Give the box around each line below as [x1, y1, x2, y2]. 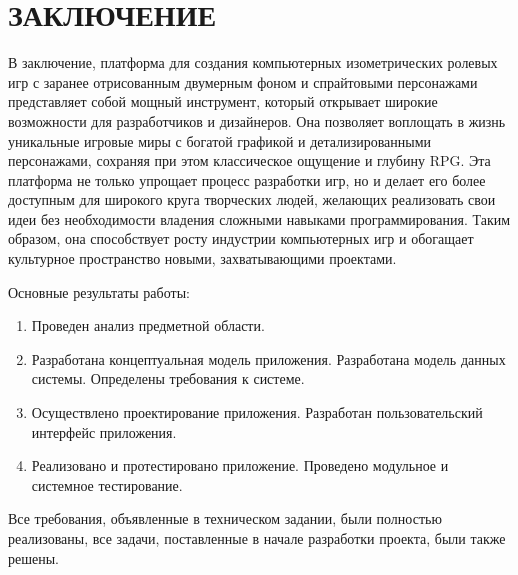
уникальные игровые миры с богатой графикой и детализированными [8, 130, 432, 151]
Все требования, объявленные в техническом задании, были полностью [8, 508, 442, 529]
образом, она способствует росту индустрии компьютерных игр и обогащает [8, 228, 474, 249]
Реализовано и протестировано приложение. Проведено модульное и [31, 455, 449, 476]
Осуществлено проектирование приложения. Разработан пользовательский [31, 402, 483, 423]
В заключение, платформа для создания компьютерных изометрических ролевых [8, 52, 498, 73]
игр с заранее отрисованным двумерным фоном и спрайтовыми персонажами [8, 71, 478, 92]
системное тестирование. [31, 474, 183, 495]
